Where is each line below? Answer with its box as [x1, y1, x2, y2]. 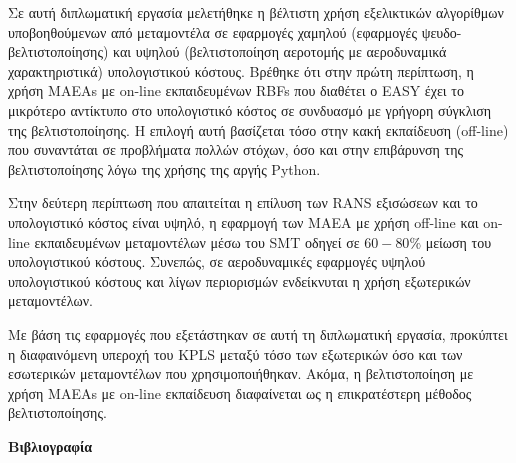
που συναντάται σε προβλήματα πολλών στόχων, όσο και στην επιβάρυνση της [8, 139, 464, 160]
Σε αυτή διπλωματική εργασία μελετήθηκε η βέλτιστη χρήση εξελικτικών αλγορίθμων [8, 2, 504, 22]
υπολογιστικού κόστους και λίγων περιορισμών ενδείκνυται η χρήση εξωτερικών [8, 270, 471, 291]
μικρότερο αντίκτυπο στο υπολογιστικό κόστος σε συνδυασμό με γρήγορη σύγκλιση [8, 99, 492, 120]
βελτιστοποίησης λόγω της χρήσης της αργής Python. [8, 158, 321, 179]
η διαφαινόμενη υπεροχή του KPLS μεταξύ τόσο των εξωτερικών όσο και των [8, 343, 463, 364]
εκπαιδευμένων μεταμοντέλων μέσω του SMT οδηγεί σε [34, 231, 360, 252]
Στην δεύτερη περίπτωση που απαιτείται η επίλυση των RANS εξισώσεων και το [8, 192, 478, 213]
